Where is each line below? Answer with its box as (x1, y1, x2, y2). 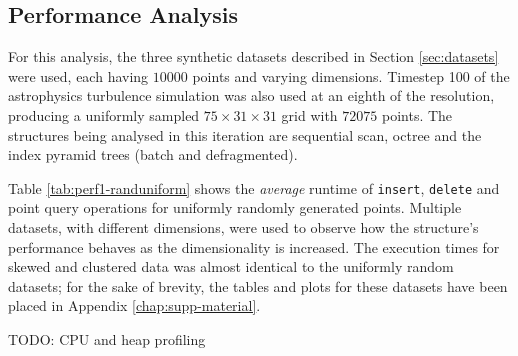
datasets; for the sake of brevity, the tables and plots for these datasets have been (8, 275, 508, 296)
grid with (281, 104, 338, 125)
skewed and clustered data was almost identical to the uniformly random (8, 256, 454, 277)
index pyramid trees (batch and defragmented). (8, 144, 298, 165)
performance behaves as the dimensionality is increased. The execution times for (8, 236, 500, 257)
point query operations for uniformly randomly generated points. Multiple (8, 197, 462, 218)
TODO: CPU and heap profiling (8, 328, 206, 349)
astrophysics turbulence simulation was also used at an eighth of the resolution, (8, 85, 495, 106)
